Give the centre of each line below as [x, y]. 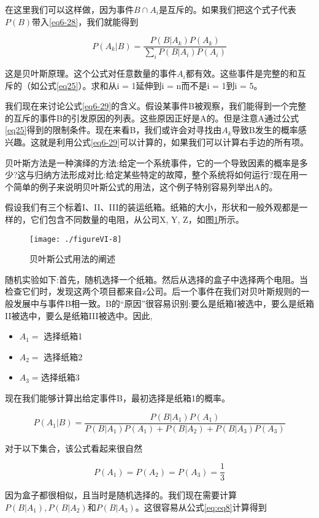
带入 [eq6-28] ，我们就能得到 [85, 21]
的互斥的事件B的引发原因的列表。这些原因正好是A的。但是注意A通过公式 [152, 118]
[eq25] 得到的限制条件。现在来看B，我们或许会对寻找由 [113, 130]
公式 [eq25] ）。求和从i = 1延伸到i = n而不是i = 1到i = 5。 [151, 85]
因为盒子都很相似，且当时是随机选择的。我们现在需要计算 [121, 495]
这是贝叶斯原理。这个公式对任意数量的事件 [91, 73]
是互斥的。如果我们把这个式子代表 [227, 9]
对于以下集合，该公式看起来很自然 [74, 448]
